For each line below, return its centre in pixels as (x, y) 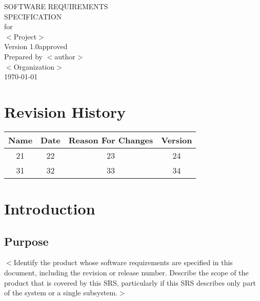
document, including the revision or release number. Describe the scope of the (126, 273)
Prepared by (23, 56)
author (65, 56)
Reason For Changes (111, 140)
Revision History (65, 111)
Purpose (26, 241)
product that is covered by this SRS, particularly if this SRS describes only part (130, 282)
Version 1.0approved (36, 46)
